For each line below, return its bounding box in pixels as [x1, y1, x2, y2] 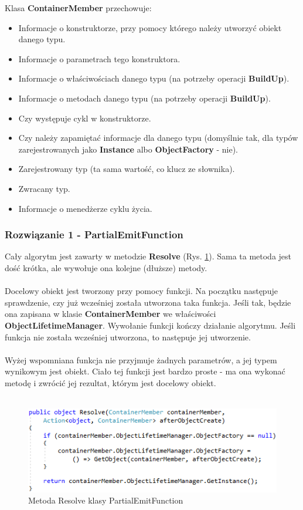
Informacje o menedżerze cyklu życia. [18, 202, 152, 214]
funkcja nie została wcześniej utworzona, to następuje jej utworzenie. [5, 330, 251, 343]
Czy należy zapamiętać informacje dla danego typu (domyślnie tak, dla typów [18, 131, 298, 144]
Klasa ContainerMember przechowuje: [5, 2, 152, 13]
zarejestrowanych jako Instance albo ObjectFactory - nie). [18, 143, 239, 155]
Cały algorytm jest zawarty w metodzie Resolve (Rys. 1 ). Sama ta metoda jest [5, 250, 292, 262]
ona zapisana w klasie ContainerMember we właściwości [5, 308, 216, 320]
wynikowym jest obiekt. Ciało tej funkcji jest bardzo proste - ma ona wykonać [5, 365, 285, 377]
